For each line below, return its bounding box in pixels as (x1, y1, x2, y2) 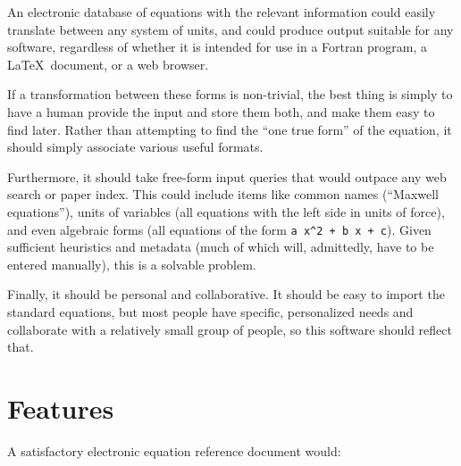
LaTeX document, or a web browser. (7, 54, 209, 73)
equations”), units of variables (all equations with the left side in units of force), (7, 202, 445, 221)
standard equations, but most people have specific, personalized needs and (7, 302, 414, 320)
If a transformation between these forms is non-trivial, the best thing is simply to (7, 85, 453, 104)
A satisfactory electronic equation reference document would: (7, 441, 341, 460)
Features (7, 389, 114, 426)
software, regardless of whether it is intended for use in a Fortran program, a (7, 37, 427, 56)
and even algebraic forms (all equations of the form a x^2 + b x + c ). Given (7, 220, 432, 238)
